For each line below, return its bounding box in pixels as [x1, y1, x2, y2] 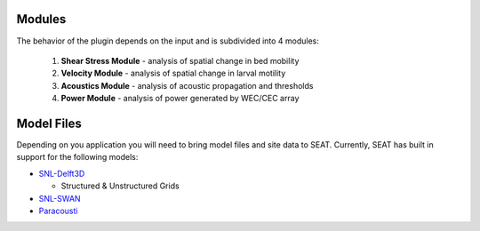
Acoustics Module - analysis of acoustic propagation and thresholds [60, 80, 314, 91]
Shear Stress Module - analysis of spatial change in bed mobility [60, 55, 300, 66]
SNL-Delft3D [38, 168, 85, 179]
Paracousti [38, 205, 78, 216]
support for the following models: [16, 152, 139, 163]
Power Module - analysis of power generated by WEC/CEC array [60, 93, 300, 104]
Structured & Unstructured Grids [60, 180, 180, 191]
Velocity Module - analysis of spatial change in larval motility [60, 68, 286, 79]
